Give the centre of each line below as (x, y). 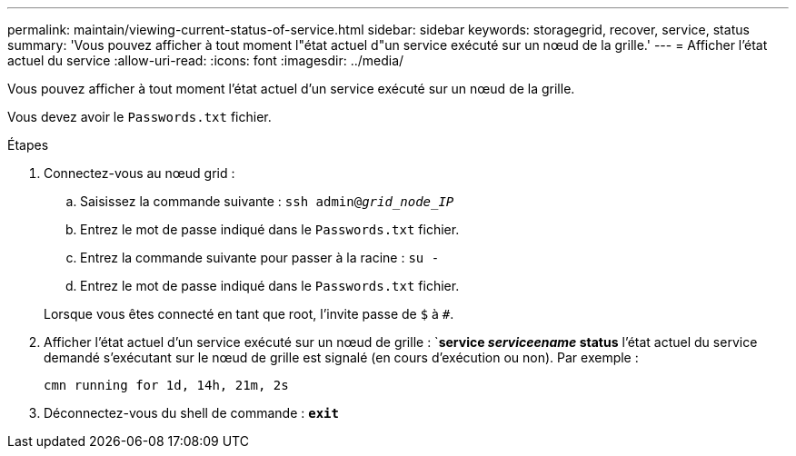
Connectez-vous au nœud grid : (139, 173)
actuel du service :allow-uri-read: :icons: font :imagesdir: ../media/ (206, 60)
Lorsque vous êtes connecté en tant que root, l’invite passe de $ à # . (249, 314)
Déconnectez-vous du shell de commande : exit (191, 413)
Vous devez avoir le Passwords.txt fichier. (139, 117)
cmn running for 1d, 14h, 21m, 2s (166, 385)
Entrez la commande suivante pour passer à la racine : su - (260, 258)
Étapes (28, 145)
